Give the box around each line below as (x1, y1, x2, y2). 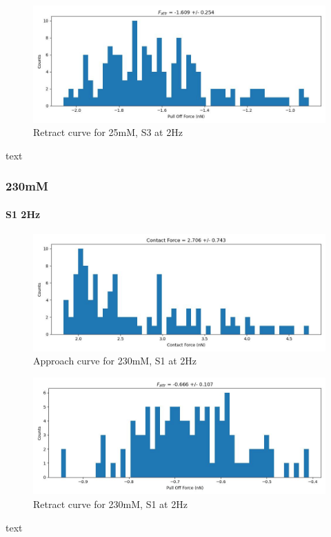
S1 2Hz (6, 206, 41, 221)
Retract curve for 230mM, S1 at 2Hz (33, 496, 188, 511)
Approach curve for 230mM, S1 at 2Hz (33, 353, 197, 368)
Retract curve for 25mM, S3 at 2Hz (33, 125, 183, 139)
